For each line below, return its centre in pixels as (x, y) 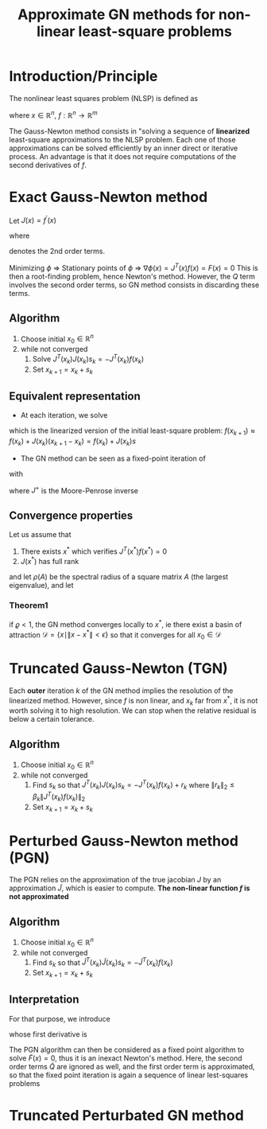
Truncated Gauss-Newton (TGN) (119, 669)
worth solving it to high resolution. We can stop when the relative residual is (133, 710)
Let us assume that (40, 535)
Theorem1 (29, 605)
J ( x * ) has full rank (50, 560)
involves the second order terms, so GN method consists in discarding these (134, 285)
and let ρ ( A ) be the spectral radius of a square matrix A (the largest (119, 576)
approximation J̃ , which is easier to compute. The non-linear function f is (130, 888)
